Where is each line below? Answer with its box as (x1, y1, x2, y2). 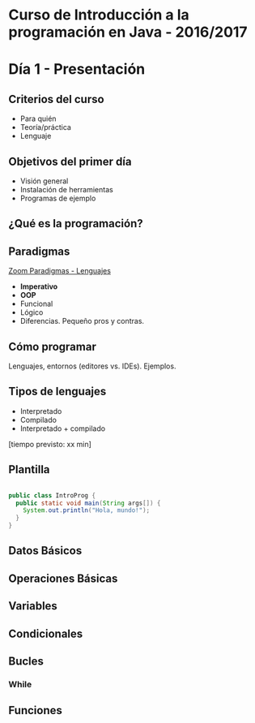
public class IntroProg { (8, 491, 96, 500)
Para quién (19, 114, 57, 123)
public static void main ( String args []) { (15, 499, 161, 507)
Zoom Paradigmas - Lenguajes (8, 266, 112, 276)
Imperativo (19, 282, 58, 291)
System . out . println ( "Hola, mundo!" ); (23, 506, 151, 514)
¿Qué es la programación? (8, 217, 143, 230)
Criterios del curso (8, 92, 104, 106)
